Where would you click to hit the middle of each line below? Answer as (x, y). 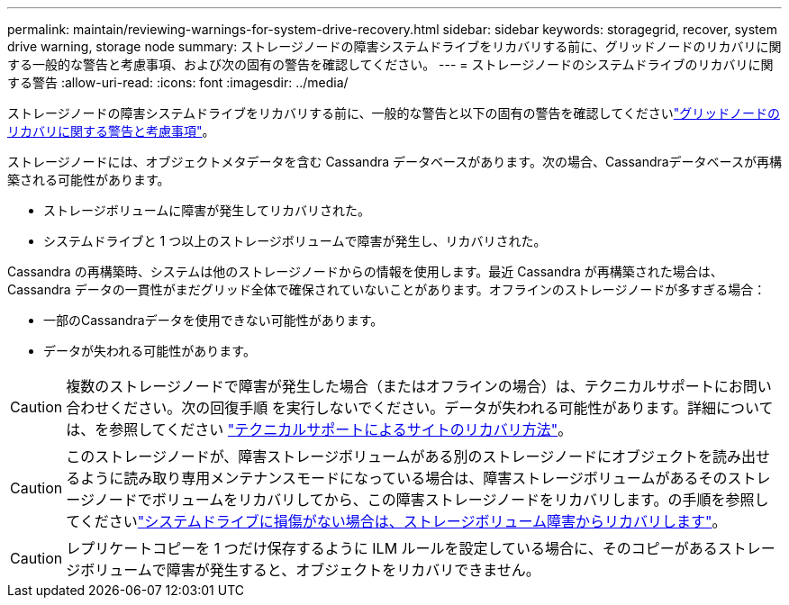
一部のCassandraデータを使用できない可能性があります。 (213, 320)
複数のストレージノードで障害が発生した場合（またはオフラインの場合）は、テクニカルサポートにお (404, 386)
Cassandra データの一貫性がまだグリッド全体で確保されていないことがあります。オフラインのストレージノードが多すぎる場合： (387, 289)
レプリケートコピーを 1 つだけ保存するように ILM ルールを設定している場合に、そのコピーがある (392, 548)
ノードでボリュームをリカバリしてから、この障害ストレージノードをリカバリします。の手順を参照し (431, 500)
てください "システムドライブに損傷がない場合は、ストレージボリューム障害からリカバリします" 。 (396, 521)
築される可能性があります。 (89, 180)
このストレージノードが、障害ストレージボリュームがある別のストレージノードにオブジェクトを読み (404, 456)
